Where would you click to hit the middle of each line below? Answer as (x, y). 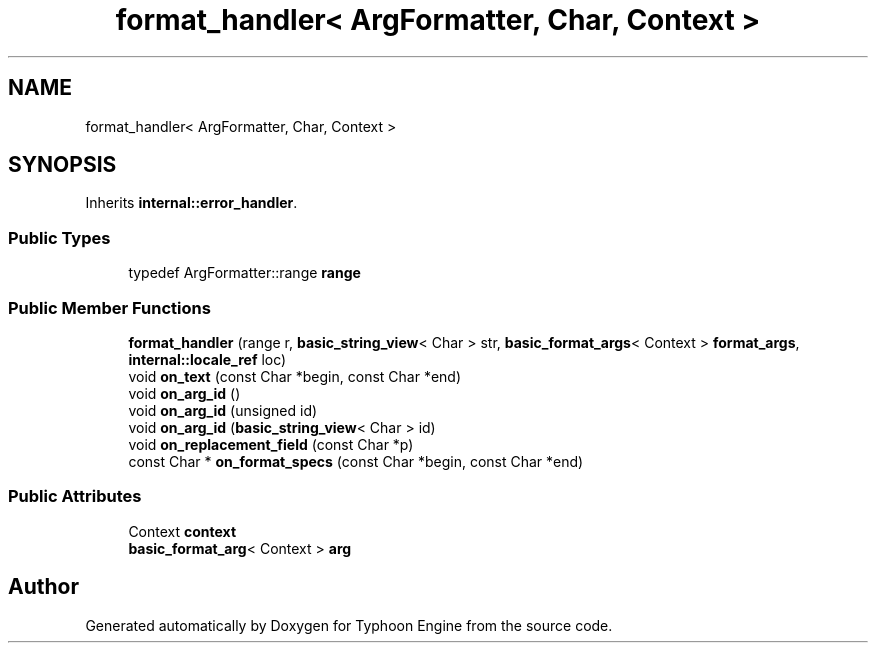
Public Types (59, 237)
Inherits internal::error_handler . (191, 203)
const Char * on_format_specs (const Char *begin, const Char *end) (356, 461)
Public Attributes (75, 496)
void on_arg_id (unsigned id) (223, 410)
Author (43, 587)
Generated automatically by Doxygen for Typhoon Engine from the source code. (349, 625)
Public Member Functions (109, 307)
